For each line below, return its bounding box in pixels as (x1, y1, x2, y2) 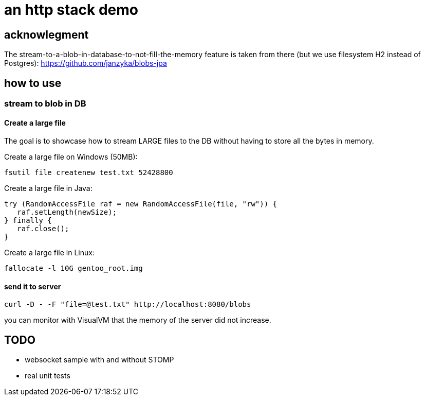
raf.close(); (17, 224, 69, 233)
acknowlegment (4, 28, 89, 41)
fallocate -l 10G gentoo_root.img (4, 264, 143, 273)
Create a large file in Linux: (4, 248, 95, 257)
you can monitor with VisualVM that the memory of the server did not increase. (4, 316, 271, 325)
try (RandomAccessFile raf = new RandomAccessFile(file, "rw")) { (4, 200, 278, 208)
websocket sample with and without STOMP (25, 355, 174, 364)
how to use (4, 76, 62, 90)
